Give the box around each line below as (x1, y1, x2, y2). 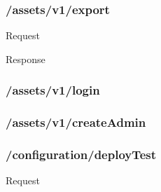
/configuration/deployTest (6, 146, 157, 163)
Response (6, 51, 45, 66)
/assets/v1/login (6, 81, 100, 99)
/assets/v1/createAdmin (6, 114, 146, 131)
